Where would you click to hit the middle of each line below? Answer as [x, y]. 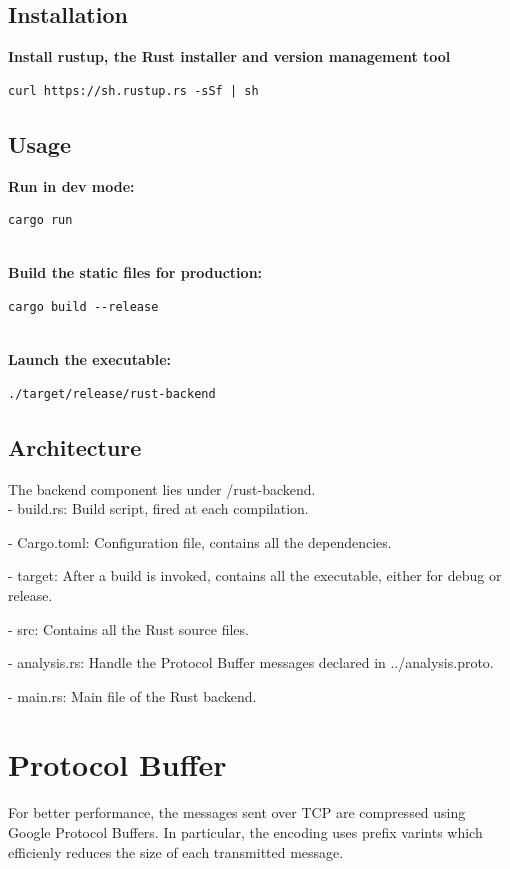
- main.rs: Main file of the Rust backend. [132, 695]
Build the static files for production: [135, 272]
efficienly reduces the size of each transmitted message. [176, 851]
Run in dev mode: [71, 185]
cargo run [40, 220]
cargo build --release [83, 306]
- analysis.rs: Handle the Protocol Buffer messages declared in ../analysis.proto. [251, 662]
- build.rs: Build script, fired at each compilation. [158, 508]
